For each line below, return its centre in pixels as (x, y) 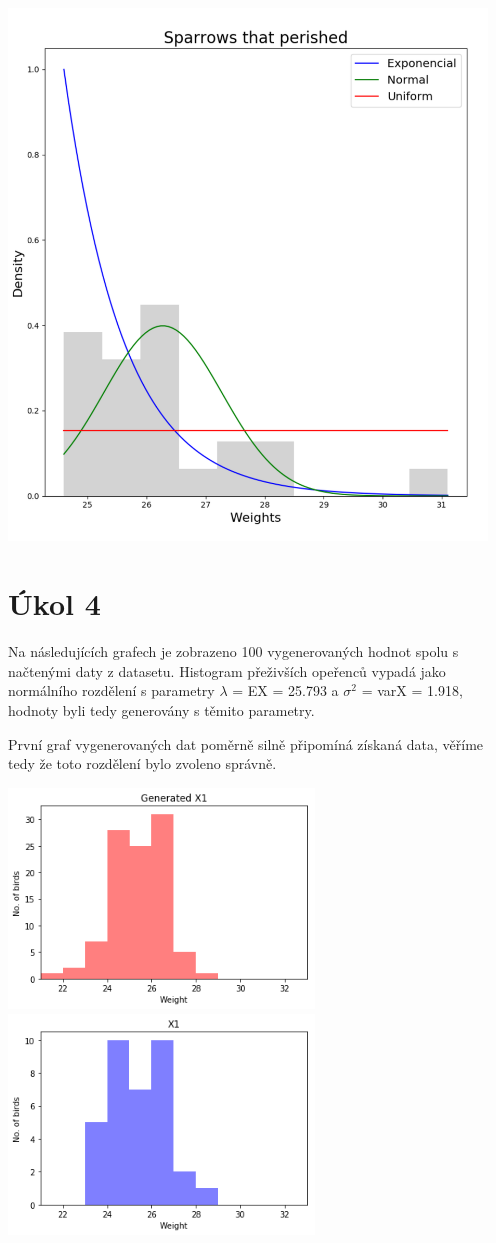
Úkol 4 (54, 603)
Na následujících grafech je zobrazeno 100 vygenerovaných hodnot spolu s (233, 651)
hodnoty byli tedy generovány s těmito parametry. (161, 710)
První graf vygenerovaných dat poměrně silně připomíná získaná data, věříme (246, 743)
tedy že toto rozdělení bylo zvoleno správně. (142, 763)
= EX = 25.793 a (285, 690)
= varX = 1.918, (412, 690)
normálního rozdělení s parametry (111, 690)
